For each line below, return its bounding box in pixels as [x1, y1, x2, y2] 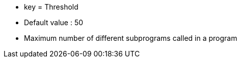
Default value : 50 [24, 18, 84, 27]
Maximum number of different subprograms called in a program [24, 34, 237, 42]
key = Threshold [24, 3, 78, 11]
